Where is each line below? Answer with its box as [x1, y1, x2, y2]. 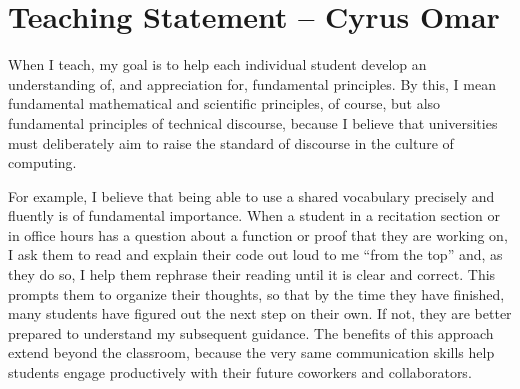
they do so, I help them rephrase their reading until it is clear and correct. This [8, 264, 496, 285]
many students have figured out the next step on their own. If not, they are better [8, 303, 512, 324]
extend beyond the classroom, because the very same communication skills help [8, 342, 495, 363]
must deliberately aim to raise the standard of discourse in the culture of [8, 132, 454, 153]
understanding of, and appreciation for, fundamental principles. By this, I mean [8, 73, 496, 94]
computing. [8, 152, 77, 173]
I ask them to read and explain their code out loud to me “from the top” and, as [8, 244, 503, 265]
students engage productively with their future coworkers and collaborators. [8, 362, 472, 383]
